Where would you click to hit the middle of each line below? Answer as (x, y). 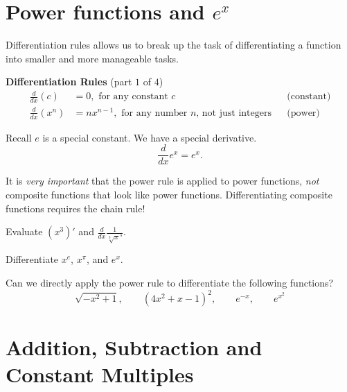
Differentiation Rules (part (69, 82)
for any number (154, 113)
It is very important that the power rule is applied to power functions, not (162, 181)
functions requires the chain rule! (75, 208)
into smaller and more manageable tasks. (92, 58)
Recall (19, 137)
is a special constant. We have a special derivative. (150, 137)
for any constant (133, 97)
